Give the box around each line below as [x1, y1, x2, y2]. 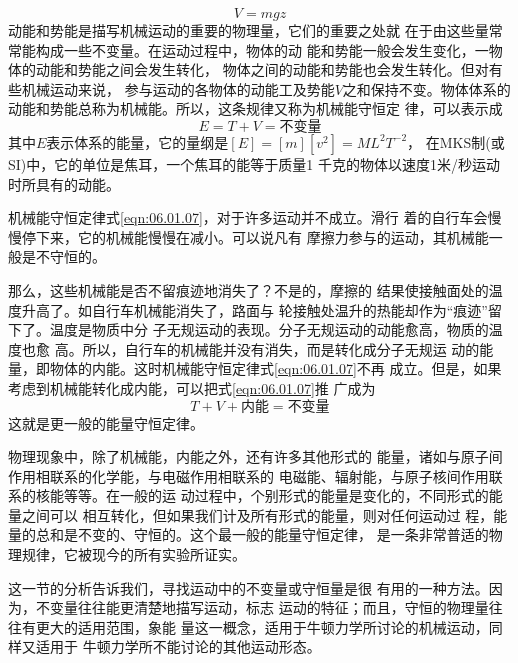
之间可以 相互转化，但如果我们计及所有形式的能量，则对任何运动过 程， [21, 504, 494, 525]
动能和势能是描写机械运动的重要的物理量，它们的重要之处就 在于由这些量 [8, 20, 489, 40]
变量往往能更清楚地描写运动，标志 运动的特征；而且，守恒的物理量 [49, 597, 489, 618]
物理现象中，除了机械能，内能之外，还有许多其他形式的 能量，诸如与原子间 [8, 446, 503, 467]
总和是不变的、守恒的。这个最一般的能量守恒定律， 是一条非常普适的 [35, 524, 489, 545]
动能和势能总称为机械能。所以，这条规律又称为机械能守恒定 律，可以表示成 [8, 98, 503, 119]
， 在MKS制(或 [407, 131, 505, 152]
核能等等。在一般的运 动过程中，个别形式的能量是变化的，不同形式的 [35, 485, 489, 506]
